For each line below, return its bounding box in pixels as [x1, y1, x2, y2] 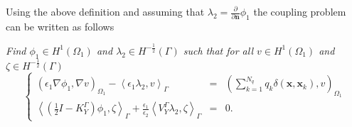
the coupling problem [253, 4, 346, 18]
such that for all [183, 43, 253, 57]
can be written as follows [6, 18, 114, 33]
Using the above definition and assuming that [6, 4, 205, 18]
